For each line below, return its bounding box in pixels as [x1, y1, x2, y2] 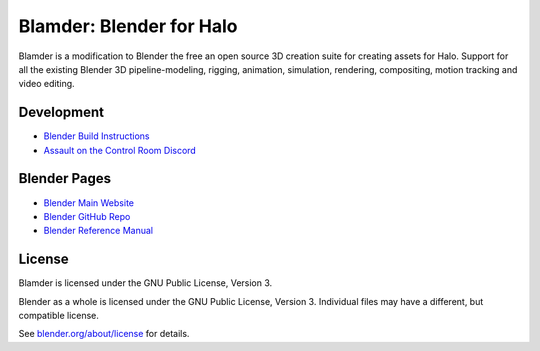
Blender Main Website [43, 196, 135, 209]
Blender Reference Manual [43, 225, 154, 237]
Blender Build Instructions [43, 130, 150, 142]
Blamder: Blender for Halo [18, 15, 238, 37]
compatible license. [18, 310, 100, 321]
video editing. [18, 78, 75, 90]
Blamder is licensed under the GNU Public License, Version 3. [18, 277, 273, 289]
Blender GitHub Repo [43, 210, 131, 222]
